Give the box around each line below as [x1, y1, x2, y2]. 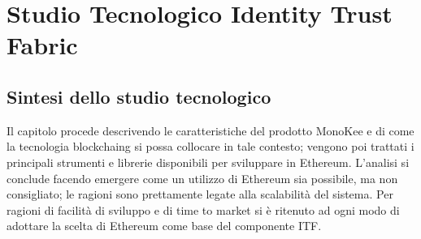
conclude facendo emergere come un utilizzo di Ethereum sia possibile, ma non [7, 169, 398, 186]
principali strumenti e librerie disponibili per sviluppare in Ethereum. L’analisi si [7, 153, 410, 170]
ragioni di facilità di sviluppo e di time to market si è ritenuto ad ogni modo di [7, 201, 400, 218]
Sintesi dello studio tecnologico [7, 83, 271, 109]
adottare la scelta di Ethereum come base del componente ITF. [7, 217, 322, 234]
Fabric [7, 28, 78, 62]
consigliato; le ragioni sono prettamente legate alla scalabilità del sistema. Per [7, 186, 393, 203]
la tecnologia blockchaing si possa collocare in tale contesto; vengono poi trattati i [7, 138, 414, 155]
